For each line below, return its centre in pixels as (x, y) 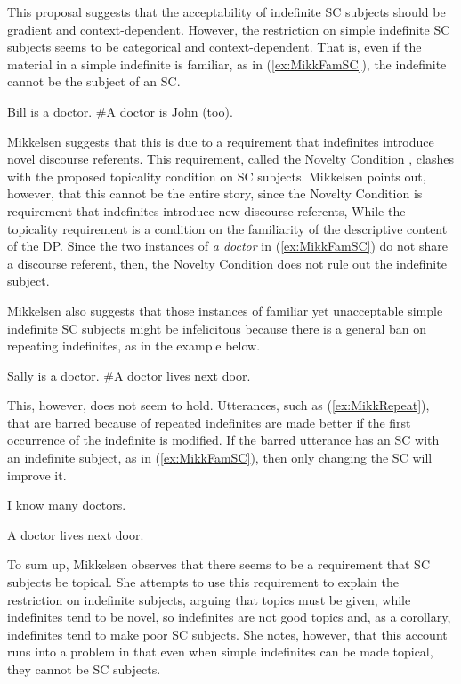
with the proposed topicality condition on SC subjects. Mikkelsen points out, (217, 176)
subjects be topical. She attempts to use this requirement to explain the (203, 582)
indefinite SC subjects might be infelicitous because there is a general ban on (217, 328)
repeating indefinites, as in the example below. (134, 346)
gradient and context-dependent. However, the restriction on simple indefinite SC (229, 29)
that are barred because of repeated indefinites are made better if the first (209, 422)
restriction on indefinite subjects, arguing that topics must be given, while (209, 599)
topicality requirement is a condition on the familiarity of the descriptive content (227, 228)
